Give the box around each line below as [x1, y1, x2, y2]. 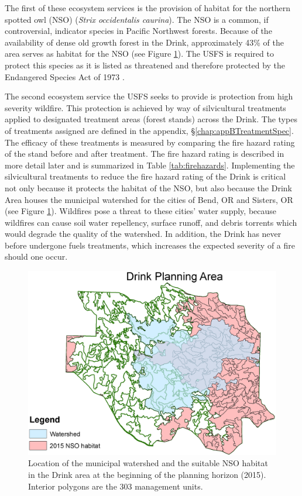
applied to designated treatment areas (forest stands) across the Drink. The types [5, 113, 297, 125]
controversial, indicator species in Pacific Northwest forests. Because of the [5, 25, 272, 37]
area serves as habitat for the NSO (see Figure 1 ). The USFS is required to [5, 47, 274, 60]
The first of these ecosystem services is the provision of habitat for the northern [5, 2, 291, 13]
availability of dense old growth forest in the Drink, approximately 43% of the [5, 36, 284, 48]
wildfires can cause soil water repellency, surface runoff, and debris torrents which [5, 216, 297, 228]
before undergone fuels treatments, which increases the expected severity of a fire [5, 239, 296, 251]
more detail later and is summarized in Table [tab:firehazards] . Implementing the [5, 159, 295, 171]
